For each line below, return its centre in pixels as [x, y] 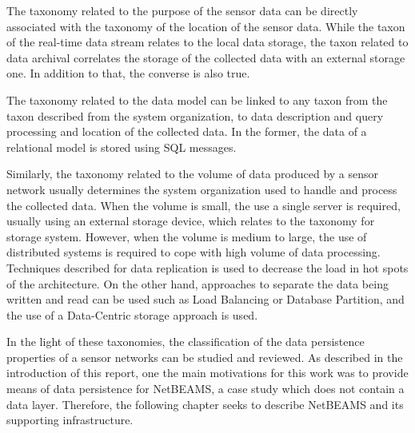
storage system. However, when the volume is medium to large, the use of [187, 236]
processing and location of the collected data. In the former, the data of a [187, 131]
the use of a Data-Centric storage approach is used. [132, 314]
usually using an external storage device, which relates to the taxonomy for [191, 221]
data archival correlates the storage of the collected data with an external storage [206, 57]
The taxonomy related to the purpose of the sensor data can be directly [182, 10]
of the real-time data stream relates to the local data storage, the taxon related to [207, 42]
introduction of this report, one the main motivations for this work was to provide [207, 373]
